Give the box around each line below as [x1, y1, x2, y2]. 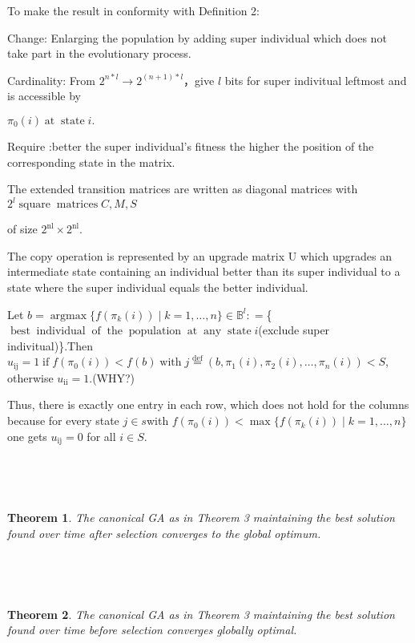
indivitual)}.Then [7, 337, 93, 354]
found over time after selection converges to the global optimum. [7, 524, 321, 541]
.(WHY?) [89, 369, 135, 386]
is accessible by [7, 87, 81, 104]
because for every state [7, 412, 119, 429]
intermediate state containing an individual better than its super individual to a [7, 263, 401, 280]
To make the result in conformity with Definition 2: [7, 2, 260, 18]
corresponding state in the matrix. [7, 153, 175, 170]
